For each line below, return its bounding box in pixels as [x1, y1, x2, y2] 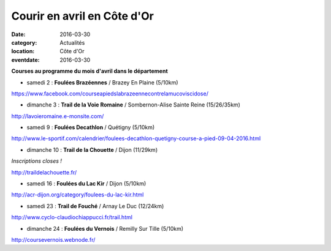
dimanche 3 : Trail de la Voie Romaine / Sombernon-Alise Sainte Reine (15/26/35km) [26, 101, 240, 108]
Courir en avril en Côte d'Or [11, 9, 154, 23]
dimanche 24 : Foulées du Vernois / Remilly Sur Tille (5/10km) [26, 225, 184, 232]
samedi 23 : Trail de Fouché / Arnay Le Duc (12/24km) [26, 202, 164, 209]
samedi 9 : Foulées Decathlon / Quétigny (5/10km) [26, 124, 155, 131]
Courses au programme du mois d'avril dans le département [11, 67, 168, 75]
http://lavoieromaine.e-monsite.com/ [11, 112, 104, 119]
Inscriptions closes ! [11, 157, 63, 165]
